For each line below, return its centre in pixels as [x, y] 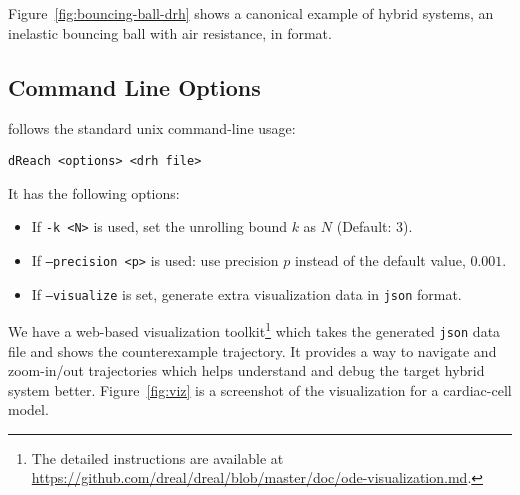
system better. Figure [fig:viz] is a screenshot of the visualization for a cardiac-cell [260, 389]
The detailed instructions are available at [157, 457]
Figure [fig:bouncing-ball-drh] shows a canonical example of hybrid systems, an [251, 13]
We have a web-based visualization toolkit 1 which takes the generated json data [254, 329]
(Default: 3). [374, 226]
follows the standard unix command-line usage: [152, 128]
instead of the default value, [380, 259]
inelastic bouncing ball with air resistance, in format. [170, 32]
